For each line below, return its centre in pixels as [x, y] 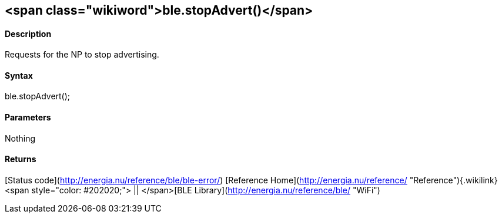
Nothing [20, 138]
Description [28, 33]
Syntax [19, 75]
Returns [21, 159]
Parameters [28, 118]
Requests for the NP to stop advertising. [82, 55]
